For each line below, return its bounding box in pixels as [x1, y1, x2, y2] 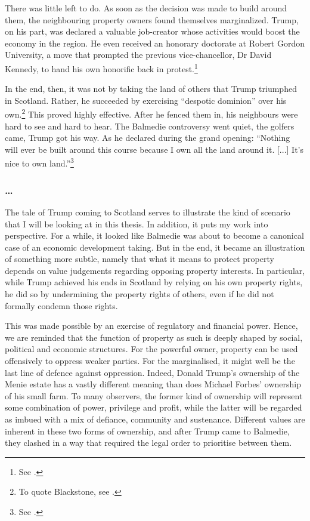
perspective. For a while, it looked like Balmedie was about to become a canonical [5, 229, 304, 242]
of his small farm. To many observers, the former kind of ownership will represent [5, 389, 303, 402]
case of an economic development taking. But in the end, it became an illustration [5, 241, 305, 253]
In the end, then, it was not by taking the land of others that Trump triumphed [5, 82, 297, 95]
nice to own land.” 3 [5, 155, 74, 169]
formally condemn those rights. [5, 299, 118, 312]
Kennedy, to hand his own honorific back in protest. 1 [5, 60, 198, 75]
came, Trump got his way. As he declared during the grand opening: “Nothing [5, 131, 290, 144]
